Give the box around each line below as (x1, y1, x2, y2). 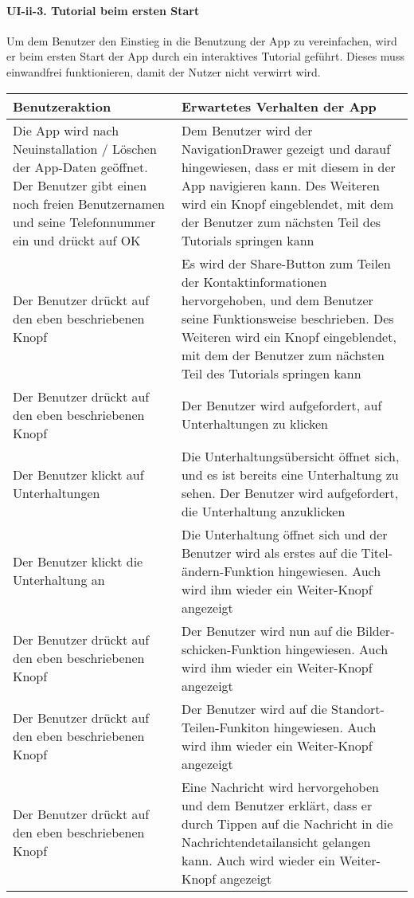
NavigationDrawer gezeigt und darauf (181, 139, 391, 158)
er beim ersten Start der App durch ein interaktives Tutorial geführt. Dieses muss (6, 48, 404, 65)
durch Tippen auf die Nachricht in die (181, 814, 393, 833)
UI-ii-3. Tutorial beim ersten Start (6, 2, 200, 18)
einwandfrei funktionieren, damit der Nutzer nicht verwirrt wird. (6, 63, 321, 80)
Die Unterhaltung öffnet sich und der (181, 524, 388, 543)
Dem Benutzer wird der (181, 120, 313, 139)
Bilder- (356, 621, 395, 640)
